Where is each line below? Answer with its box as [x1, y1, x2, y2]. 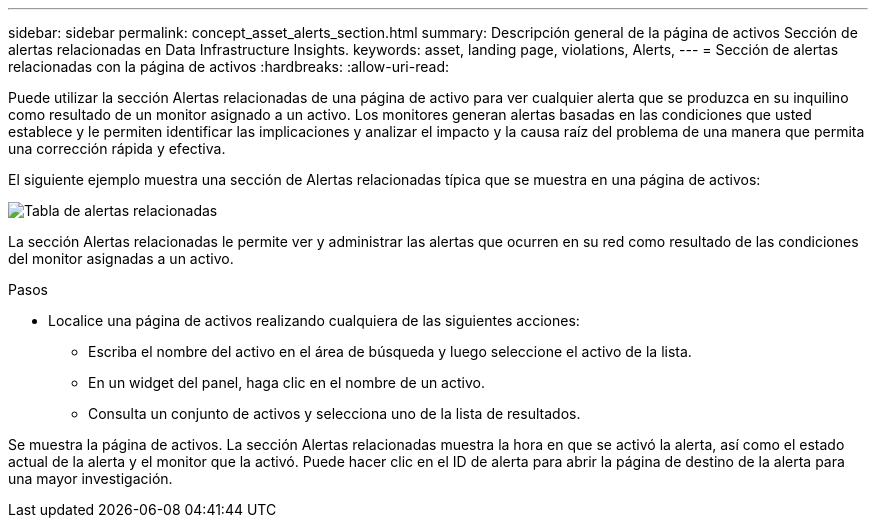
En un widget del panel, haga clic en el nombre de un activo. [88, 374, 485, 391]
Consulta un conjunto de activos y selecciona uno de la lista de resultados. [88, 405, 581, 422]
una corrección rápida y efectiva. [8, 140, 226, 157]
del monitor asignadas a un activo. [8, 250, 234, 267]
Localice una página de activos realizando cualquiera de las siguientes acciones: [48, 312, 580, 329]
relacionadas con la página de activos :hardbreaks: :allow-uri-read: [8, 58, 449, 75]
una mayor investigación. [8, 470, 173, 487]
